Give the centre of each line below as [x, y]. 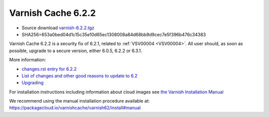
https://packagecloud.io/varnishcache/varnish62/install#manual [75, 108]
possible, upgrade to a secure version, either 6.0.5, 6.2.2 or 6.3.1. [75, 51]
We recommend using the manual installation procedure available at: [79, 101]
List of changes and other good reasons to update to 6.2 [80, 76]
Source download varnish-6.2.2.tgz [58, 28]
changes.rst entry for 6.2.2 [49, 69]
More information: [28, 60]
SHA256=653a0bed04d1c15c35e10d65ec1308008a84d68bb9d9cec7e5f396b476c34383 [114, 34]
